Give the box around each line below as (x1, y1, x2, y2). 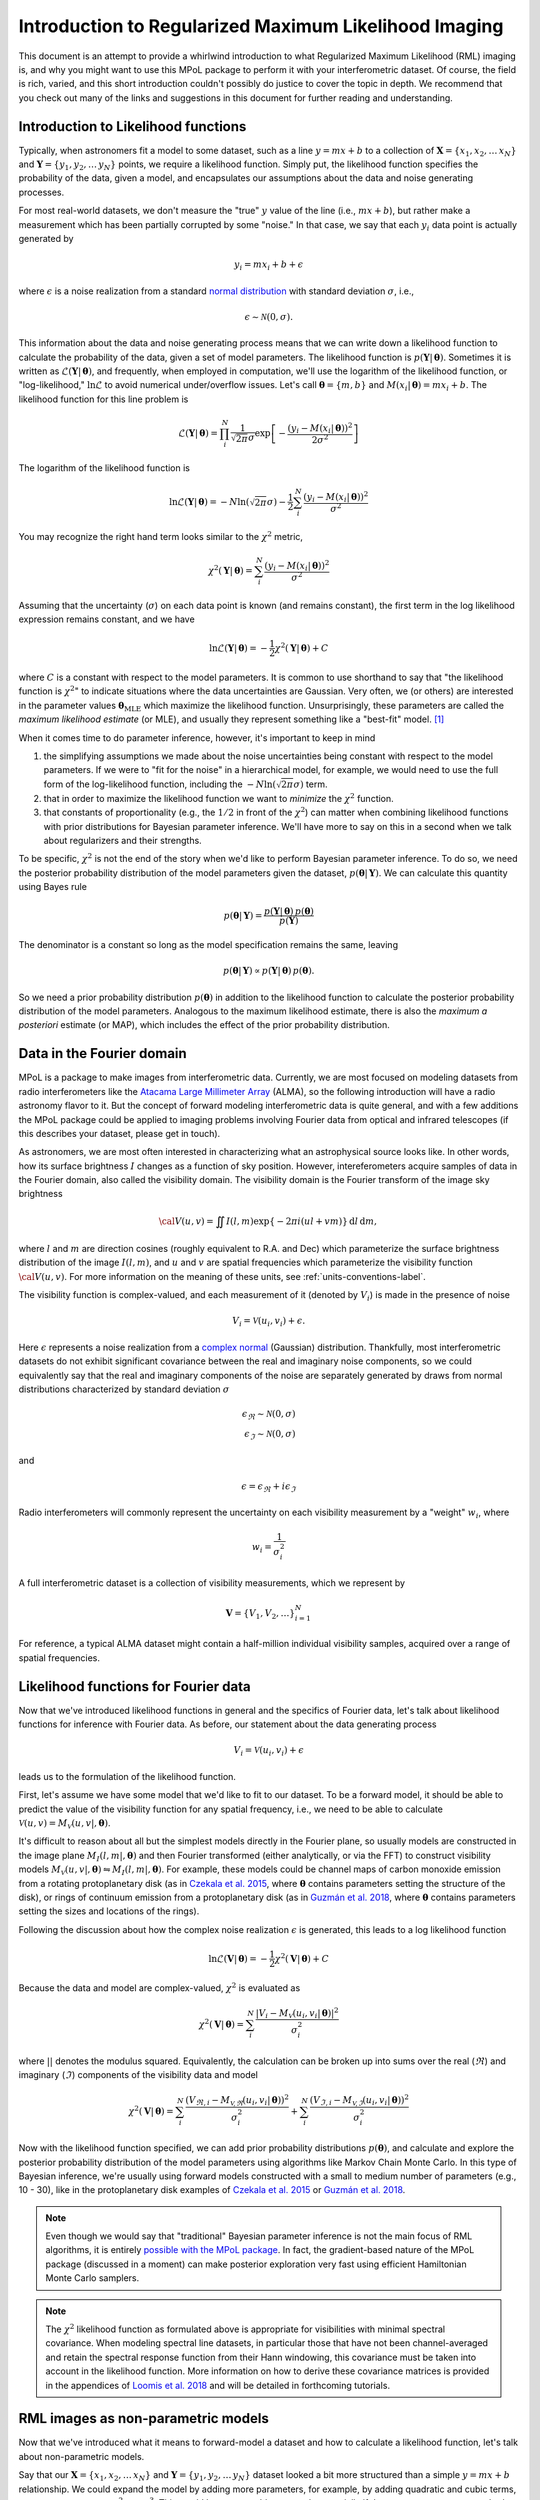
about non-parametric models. (18, 2450, 145, 2462)
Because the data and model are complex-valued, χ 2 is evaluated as (18, 1981, 301, 1994)
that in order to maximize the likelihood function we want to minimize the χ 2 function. (43, 791, 394, 804)
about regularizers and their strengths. (43, 834, 202, 846)
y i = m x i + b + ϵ (233, 259, 304, 272)
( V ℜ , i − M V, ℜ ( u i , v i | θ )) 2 (185, 2093, 290, 2108)
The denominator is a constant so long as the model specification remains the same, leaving (18, 939, 399, 951)
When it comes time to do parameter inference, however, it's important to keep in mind (18, 731, 376, 744)
